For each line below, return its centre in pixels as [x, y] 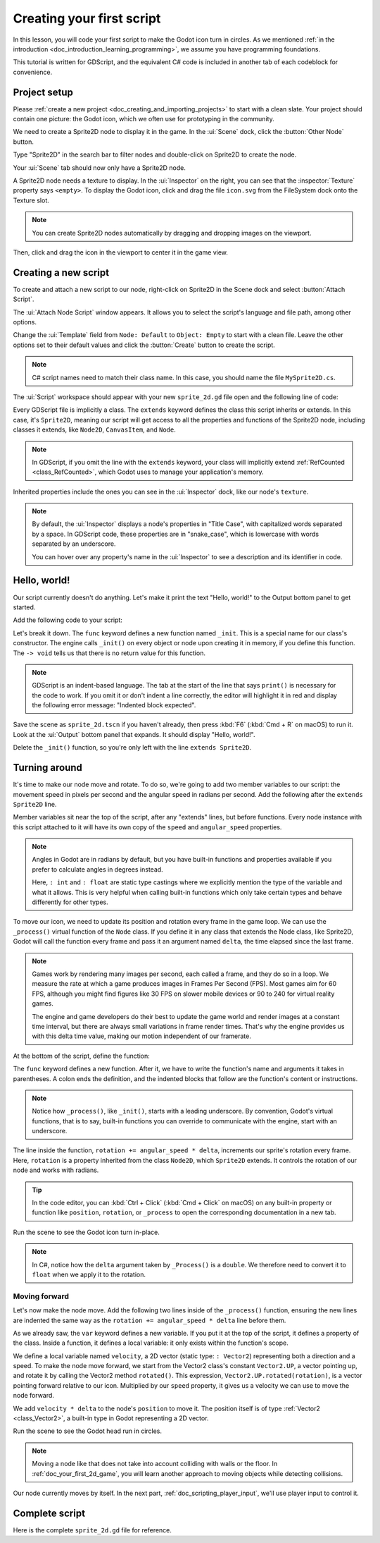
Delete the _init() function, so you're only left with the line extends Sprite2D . [132, 748]
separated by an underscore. [74, 544]
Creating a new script [61, 273]
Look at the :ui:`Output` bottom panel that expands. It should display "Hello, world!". [134, 734]
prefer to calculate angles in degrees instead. [97, 869]
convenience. [33, 72]
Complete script [49, 1513]
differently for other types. [70, 902]
